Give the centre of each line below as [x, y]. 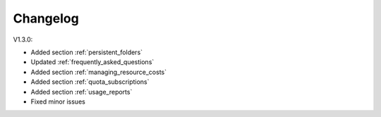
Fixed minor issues [58, 101]
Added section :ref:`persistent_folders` [87, 52]
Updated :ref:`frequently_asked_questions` [92, 62]
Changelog [46, 18]
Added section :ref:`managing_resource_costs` [99, 72]
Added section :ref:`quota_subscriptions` [90, 82]
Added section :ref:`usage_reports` [81, 92]
